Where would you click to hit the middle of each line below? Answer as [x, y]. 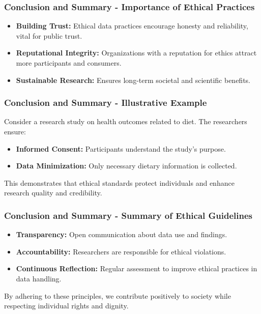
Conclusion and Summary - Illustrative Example [106, 103]
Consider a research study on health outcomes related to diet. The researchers [126, 121]
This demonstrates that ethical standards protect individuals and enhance [119, 182]
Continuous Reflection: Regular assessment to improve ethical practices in [137, 268]
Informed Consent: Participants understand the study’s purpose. [121, 148]
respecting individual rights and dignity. [66, 306]
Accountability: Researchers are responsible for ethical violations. [121, 251]
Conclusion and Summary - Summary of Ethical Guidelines [128, 215]
